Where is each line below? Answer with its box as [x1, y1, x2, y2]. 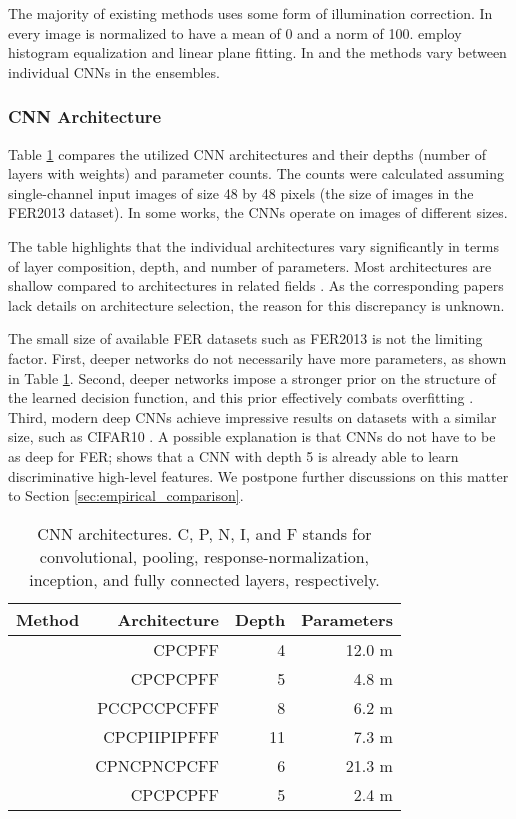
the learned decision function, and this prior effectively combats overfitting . [8, 387, 474, 408]
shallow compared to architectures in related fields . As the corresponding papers [8, 275, 504, 296]
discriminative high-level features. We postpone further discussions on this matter [8, 465, 509, 486]
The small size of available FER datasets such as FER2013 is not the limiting [8, 328, 483, 349]
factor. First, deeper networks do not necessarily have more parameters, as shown [8, 347, 507, 368]
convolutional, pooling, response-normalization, [39, 544, 370, 568]
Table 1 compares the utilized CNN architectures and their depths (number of [8, 143, 486, 164]
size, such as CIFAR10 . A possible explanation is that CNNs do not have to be [8, 426, 496, 447]
